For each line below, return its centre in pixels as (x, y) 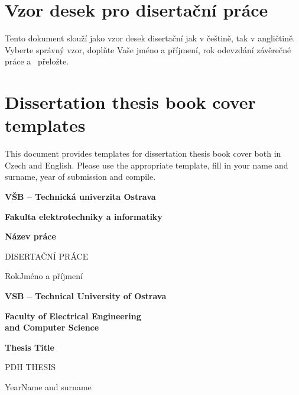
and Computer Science (52, 327)
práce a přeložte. (37, 61)
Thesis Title (30, 347)
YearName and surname (48, 386)
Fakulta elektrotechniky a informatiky (84, 216)
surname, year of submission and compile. (80, 177)
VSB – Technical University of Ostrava (86, 295)
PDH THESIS (30, 367)
